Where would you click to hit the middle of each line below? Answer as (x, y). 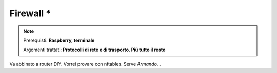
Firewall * (30, 13)
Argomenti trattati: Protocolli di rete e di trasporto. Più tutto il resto (94, 50)
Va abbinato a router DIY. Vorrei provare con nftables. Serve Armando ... (85, 64)
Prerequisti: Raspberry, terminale (59, 40)
